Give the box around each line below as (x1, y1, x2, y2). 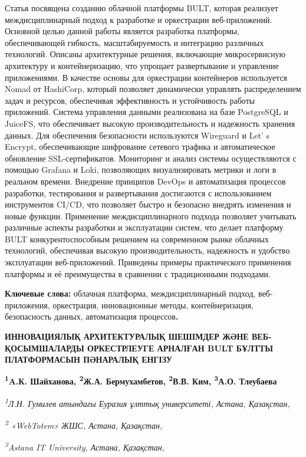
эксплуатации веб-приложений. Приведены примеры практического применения (5, 256, 291, 268)
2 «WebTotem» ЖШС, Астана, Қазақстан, (5, 417, 163, 431)
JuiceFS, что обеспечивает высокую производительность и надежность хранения (5, 117, 295, 129)
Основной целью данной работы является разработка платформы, (5, 25, 240, 37)
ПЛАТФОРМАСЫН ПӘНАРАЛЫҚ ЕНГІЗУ (5, 353, 173, 366)
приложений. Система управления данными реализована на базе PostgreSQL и (5, 106, 288, 118)
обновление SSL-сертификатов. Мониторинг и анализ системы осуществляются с (5, 152, 297, 164)
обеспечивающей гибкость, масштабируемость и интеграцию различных (5, 36, 264, 48)
